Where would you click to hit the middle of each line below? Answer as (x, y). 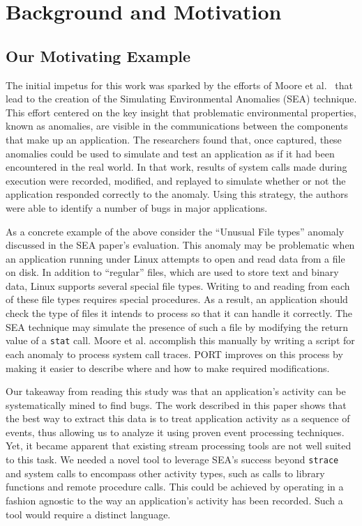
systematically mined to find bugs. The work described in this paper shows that (176, 404)
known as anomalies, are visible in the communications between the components (177, 126)
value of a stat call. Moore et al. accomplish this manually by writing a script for (180, 340)
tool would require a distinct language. (88, 514)
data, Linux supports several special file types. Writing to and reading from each (178, 285)
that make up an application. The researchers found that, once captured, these (174, 139)
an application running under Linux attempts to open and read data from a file (175, 258)
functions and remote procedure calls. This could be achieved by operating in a (175, 487)
